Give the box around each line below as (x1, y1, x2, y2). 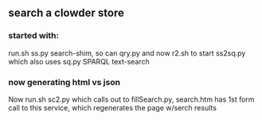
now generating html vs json (8, 76, 121, 87)
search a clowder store (8, 6, 125, 20)
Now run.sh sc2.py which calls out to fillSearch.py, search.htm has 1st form (8, 95, 255, 104)
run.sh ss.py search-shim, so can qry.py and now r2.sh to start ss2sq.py (8, 48, 246, 58)
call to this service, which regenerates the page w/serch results (8, 103, 217, 112)
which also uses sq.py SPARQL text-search (8, 56, 150, 66)
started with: (8, 30, 60, 41)
